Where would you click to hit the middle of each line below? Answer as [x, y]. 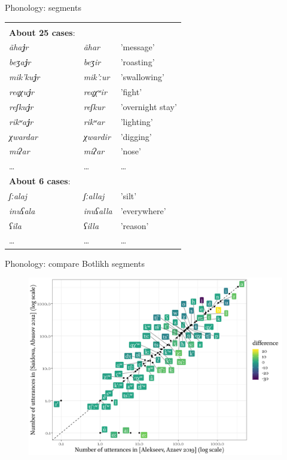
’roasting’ [138, 62]
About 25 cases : [42, 32]
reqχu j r [22, 91]
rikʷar [94, 121]
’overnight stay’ [149, 106]
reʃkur [94, 106]
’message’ [138, 47]
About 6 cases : [40, 181]
